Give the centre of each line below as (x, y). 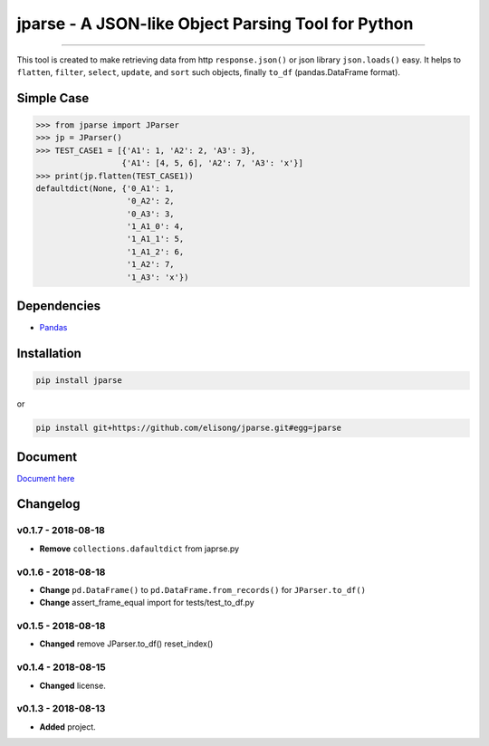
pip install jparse (79, 381)
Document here (46, 478)
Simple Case (53, 98)
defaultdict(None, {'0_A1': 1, (105, 188)
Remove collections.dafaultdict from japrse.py (139, 549)
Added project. (68, 727)
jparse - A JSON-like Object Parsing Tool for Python (215, 24)
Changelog (48, 504)
